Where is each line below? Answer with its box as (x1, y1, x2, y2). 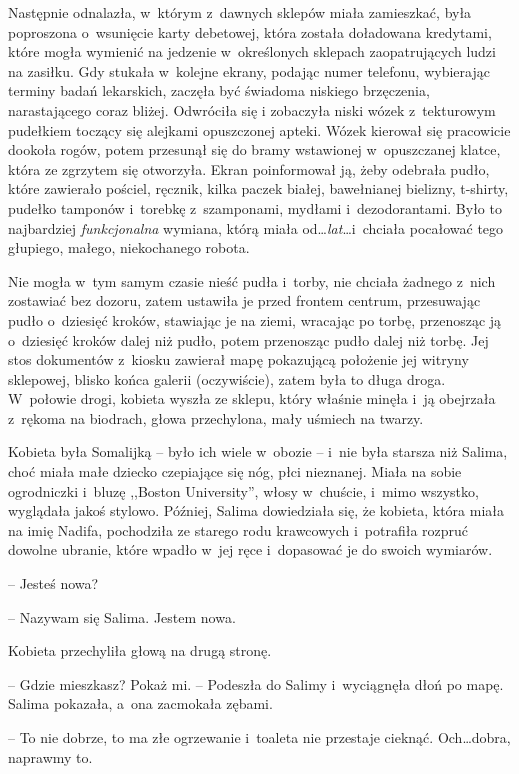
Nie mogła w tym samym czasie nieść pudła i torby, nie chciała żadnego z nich (8, 270, 496, 291)
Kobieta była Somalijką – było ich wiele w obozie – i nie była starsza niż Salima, (8, 441, 508, 462)
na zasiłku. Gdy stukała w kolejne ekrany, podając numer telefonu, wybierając (8, 60, 490, 81)
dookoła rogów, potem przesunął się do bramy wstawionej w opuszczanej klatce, (8, 139, 501, 160)
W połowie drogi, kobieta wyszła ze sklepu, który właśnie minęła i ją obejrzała (8, 388, 496, 409)
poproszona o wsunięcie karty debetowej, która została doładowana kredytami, (8, 21, 492, 42)
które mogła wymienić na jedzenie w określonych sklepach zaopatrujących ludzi (8, 41, 496, 62)
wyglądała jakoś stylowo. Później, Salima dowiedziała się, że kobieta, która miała (8, 500, 504, 521)
